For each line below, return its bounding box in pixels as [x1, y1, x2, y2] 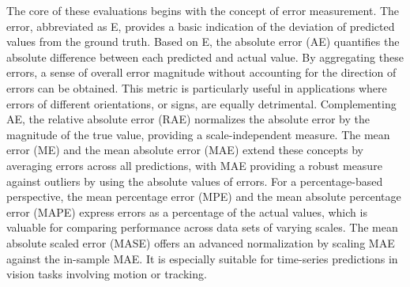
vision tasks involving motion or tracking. [6, 266, 207, 282]
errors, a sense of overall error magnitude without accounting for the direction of [6, 64, 397, 81]
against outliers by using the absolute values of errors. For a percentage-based [6, 172, 383, 189]
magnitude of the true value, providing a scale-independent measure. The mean [6, 126, 390, 142]
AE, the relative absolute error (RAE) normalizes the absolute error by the [6, 111, 371, 127]
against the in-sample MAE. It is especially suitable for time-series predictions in [6, 250, 398, 266]
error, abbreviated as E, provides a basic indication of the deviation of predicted [6, 17, 395, 34]
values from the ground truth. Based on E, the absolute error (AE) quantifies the [6, 33, 400, 50]
